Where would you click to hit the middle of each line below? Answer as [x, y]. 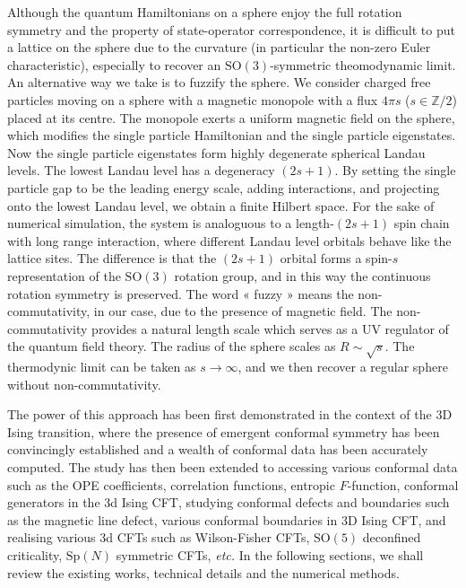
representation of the [64, 275]
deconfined [392, 537]
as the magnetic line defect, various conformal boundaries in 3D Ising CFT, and [227, 519]
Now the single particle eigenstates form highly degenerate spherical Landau [216, 152]
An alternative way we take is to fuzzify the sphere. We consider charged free [219, 82]
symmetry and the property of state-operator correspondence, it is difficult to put [231, 29]
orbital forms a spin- [336, 258]
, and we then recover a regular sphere [343, 367]
